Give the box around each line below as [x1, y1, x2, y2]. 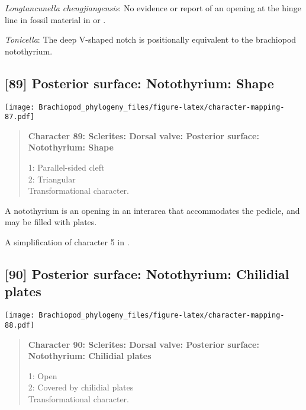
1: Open [28, 369, 57, 382]
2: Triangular [28, 172, 76, 185]
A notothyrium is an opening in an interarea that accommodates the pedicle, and [5, 204, 300, 216]
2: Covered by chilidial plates [28, 381, 134, 393]
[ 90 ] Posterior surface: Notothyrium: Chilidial [5, 265, 289, 283]
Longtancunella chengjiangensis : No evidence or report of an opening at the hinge [5, 2, 301, 14]
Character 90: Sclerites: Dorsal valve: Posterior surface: [28, 338, 259, 350]
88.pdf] [5, 321, 35, 329]
